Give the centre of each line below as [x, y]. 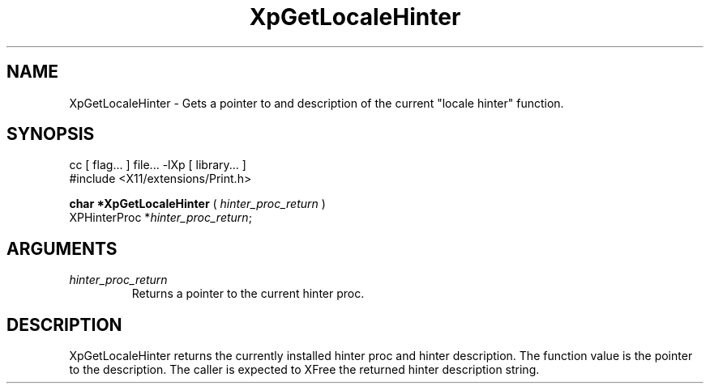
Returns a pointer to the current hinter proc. [248, 294]
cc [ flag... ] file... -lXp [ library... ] [158, 165]
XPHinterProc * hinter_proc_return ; [160, 218]
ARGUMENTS [62, 248]
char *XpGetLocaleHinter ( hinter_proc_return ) [197, 204]
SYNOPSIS [51, 134]
